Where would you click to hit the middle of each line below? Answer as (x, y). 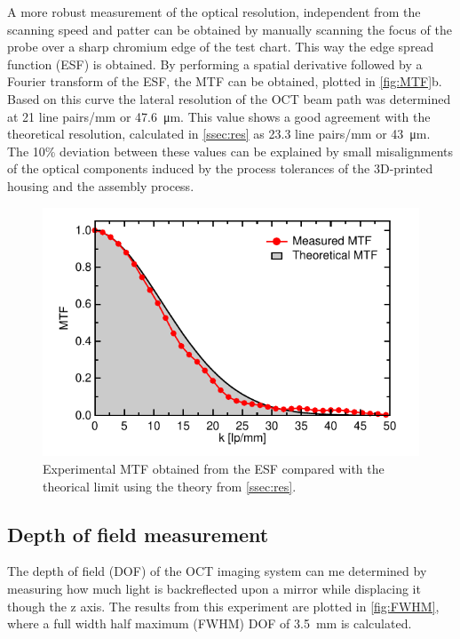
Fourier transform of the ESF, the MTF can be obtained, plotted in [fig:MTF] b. (225, 81)
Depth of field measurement (138, 534)
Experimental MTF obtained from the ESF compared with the (214, 468)
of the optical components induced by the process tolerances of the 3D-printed (220, 168)
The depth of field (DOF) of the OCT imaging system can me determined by (217, 571)
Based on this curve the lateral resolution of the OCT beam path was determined (229, 98)
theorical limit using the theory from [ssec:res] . (170, 486)
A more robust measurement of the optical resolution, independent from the (214, 12)
